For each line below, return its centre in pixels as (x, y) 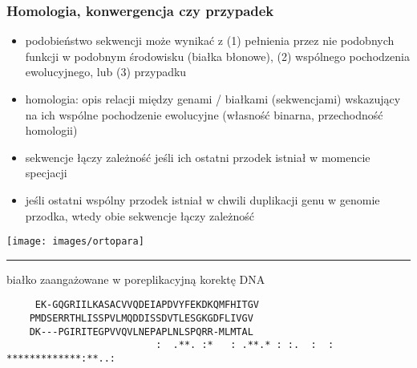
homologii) (51, 130)
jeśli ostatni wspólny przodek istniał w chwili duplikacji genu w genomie (202, 199)
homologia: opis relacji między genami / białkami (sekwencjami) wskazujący (213, 99)
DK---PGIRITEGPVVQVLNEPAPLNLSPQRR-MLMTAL (141, 332)
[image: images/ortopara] (75, 242)
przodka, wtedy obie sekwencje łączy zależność (140, 215)
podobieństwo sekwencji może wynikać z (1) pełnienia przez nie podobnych (210, 40)
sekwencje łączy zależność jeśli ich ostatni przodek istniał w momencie (198, 157)
